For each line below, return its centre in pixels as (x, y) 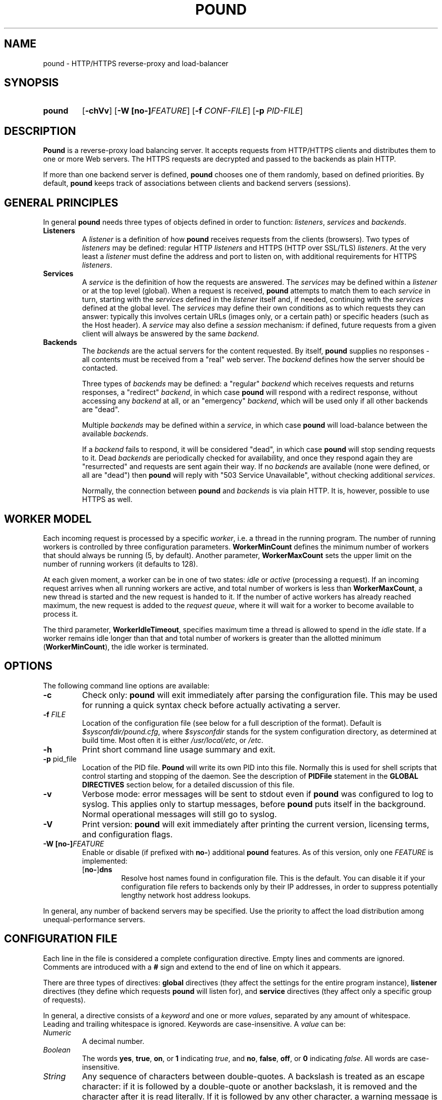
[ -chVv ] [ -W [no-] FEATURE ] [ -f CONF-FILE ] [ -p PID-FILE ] (192, 111)
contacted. (100, 368)
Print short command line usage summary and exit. (179, 749)
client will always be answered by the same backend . (171, 334)
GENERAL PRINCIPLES (61, 203)
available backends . (115, 434)
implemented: (105, 861)
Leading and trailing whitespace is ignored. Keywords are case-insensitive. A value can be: (194, 1024)
